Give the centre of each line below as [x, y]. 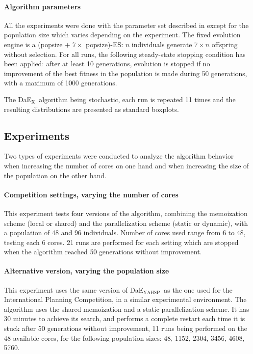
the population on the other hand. [55, 175]
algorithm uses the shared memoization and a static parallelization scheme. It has [126, 309]
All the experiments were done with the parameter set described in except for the [126, 25]
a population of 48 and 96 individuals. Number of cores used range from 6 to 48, [125, 232]
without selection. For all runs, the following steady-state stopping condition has [125, 54]
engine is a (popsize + [37, 44]
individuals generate [162, 44]
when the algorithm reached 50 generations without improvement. [103, 252]
